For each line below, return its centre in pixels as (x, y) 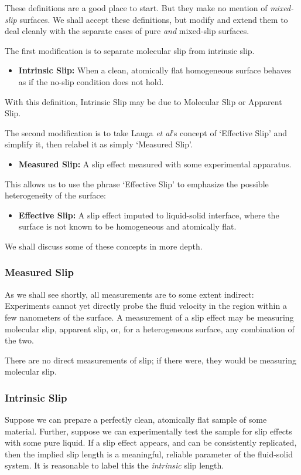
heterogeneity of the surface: (55, 195)
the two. (19, 340)
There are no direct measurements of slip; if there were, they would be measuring (150, 360)
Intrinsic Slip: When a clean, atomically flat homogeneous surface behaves (155, 70)
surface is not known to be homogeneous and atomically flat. (127, 226)
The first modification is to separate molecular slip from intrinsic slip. (130, 50)
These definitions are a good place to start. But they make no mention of (136, 8)
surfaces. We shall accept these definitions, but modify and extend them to (154, 19)
